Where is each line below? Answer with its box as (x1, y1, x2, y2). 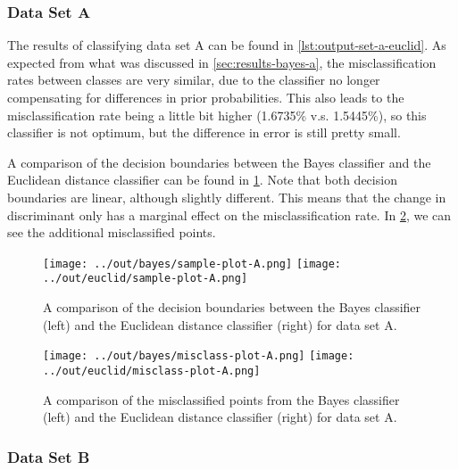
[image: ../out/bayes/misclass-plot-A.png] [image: (43, 350, 354, 363)
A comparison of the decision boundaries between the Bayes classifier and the (7, 153, 431, 171)
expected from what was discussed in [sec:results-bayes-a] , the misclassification (7, 53, 437, 71)
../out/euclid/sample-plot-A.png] (43, 272, 248, 285)
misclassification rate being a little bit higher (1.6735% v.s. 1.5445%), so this (7, 105, 427, 124)
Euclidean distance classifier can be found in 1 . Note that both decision (7, 170, 397, 189)
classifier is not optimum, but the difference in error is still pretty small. (7, 123, 401, 142)
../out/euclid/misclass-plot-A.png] (43, 364, 261, 377)
